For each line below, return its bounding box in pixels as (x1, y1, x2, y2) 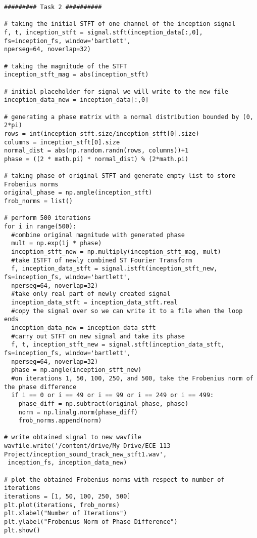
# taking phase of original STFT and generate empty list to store (4, 172, 236, 180)
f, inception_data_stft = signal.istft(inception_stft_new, (11, 265, 218, 273)
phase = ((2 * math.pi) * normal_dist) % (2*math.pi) (4, 155, 189, 163)
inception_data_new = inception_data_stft (11, 324, 156, 331)
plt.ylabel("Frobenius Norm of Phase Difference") (4, 518, 178, 526)
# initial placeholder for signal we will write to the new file (4, 88, 228, 95)
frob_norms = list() (4, 198, 73, 205)
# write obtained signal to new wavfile (4, 434, 142, 441)
